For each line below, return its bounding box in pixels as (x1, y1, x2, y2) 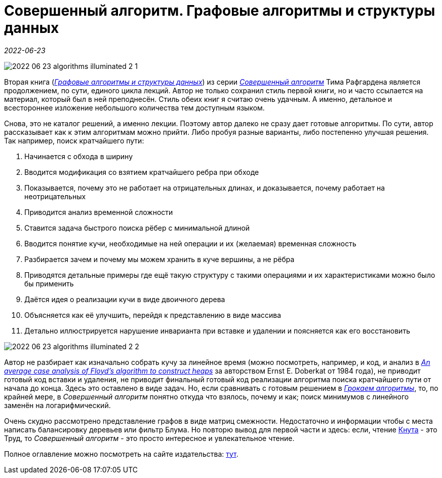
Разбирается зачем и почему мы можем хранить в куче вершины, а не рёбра (24, 254, 295, 264)
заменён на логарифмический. (4, 400, 111, 410)
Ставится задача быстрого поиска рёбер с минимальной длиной (24, 223, 250, 232)
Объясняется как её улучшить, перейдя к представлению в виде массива (24, 310, 282, 319)
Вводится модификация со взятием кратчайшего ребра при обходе (24, 167, 259, 176)
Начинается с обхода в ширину (24, 152, 133, 161)
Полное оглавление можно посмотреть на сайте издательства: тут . (4, 449, 238, 458)
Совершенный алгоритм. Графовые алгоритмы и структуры (4, 2, 435, 19)
